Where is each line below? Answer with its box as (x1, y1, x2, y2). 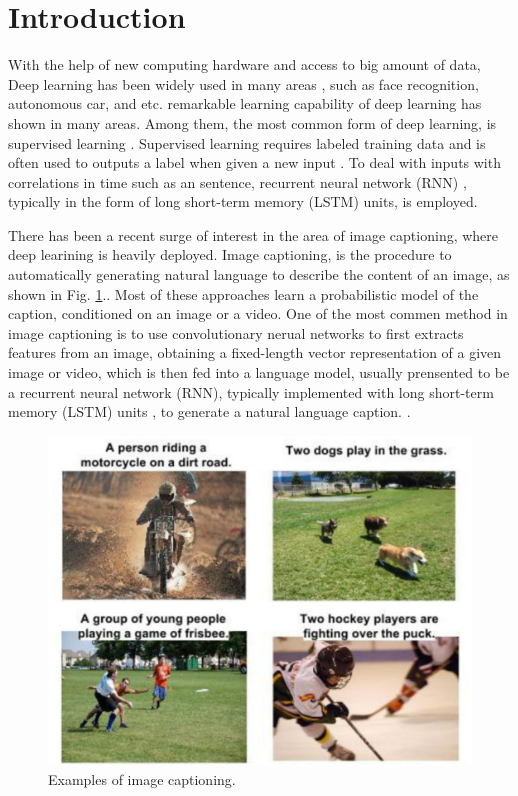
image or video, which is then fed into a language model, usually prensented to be (8, 362, 510, 383)
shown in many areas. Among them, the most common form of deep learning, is (8, 112, 497, 133)
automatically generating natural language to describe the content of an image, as (8, 264, 510, 285)
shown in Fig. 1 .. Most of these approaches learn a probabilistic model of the (8, 283, 479, 304)
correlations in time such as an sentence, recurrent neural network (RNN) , (8, 171, 467, 192)
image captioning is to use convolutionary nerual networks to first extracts (8, 322, 464, 343)
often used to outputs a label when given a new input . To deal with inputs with (8, 152, 501, 173)
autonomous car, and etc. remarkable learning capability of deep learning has (8, 93, 482, 114)
